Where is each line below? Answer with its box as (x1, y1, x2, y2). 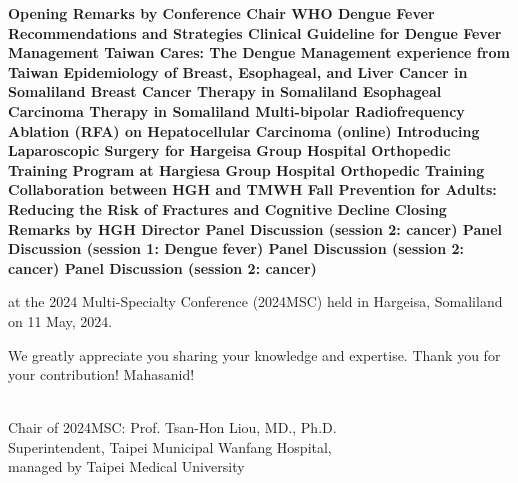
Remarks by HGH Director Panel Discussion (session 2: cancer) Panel (8, 218, 503, 239)
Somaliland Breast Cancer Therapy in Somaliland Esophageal (8, 81, 442, 102)
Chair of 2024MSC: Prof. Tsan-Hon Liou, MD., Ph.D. (8, 417, 337, 438)
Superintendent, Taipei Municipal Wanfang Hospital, (8, 436, 332, 457)
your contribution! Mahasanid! (8, 364, 195, 385)
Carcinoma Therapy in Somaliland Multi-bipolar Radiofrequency (8, 100, 465, 121)
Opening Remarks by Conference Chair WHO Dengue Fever (8, 3, 435, 23)
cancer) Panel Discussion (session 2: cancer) (8, 257, 317, 278)
